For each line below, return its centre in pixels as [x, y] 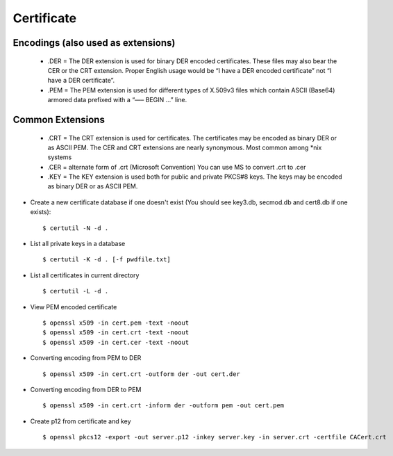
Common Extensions [59, 119]
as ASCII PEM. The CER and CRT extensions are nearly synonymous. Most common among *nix [185, 147]
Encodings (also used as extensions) [94, 43]
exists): [41, 212]
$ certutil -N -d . [76, 228]
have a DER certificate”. [81, 81]
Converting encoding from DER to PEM [86, 389]
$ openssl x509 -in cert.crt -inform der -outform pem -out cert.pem [164, 406]
